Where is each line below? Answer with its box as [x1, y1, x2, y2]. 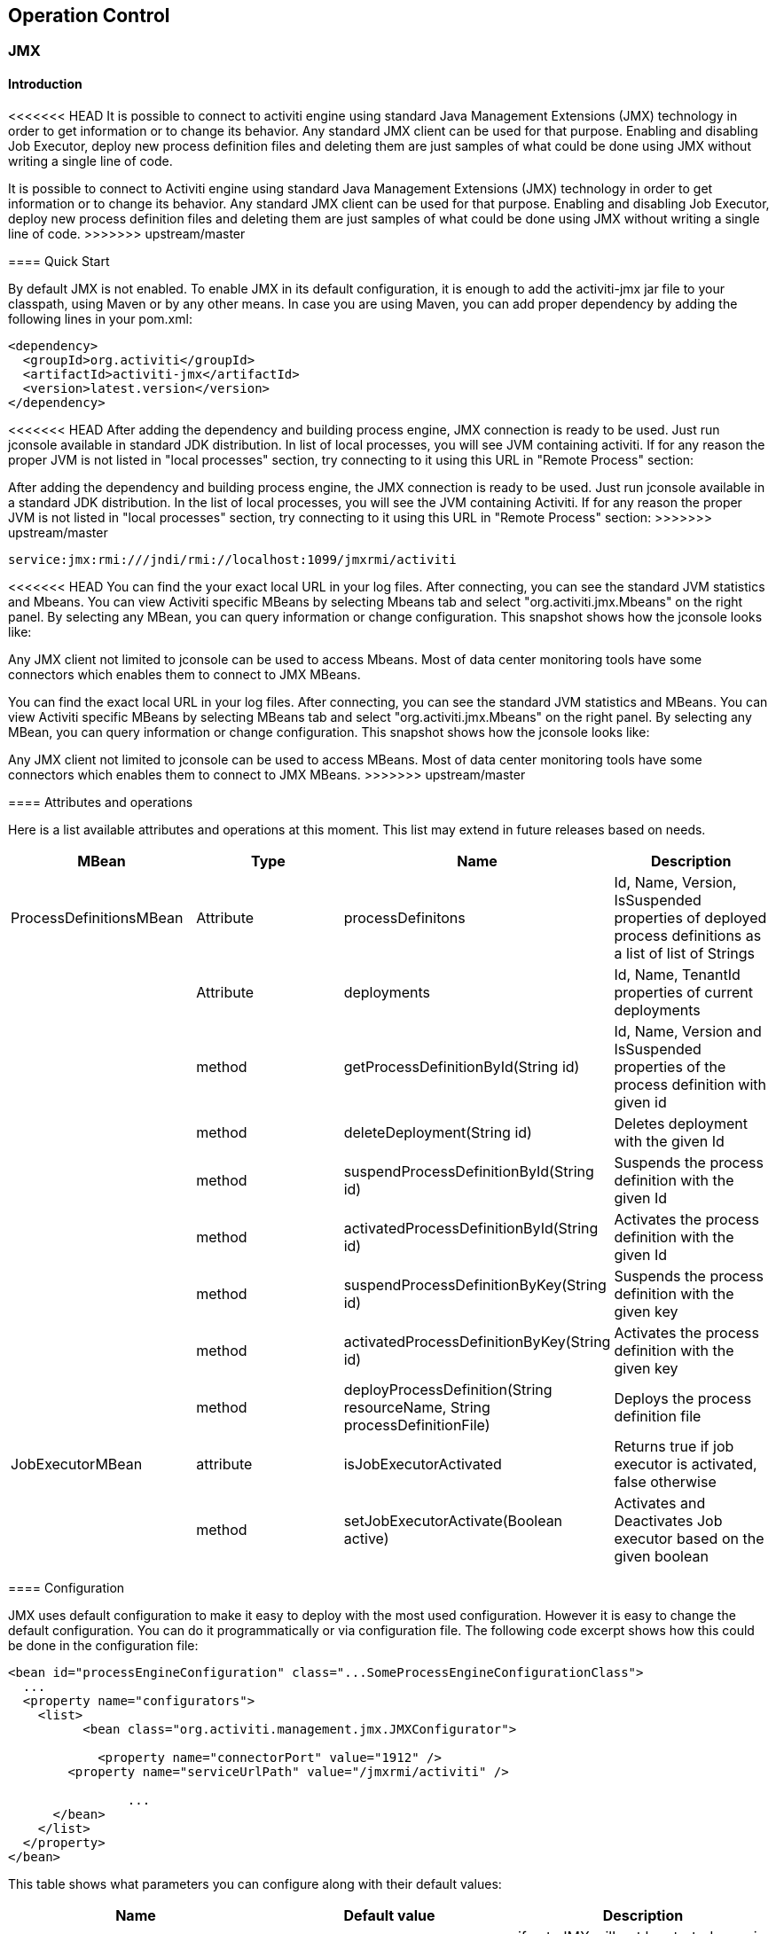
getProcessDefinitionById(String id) [343, 1057, 580, 1076]
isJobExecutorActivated [343, 1454, 502, 1473]
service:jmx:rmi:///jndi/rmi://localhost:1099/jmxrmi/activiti [8, 552, 457, 567]
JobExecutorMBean [11, 1454, 143, 1473]
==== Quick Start [8, 253, 110, 269]
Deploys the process [614, 1389, 752, 1407]
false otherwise [614, 1472, 717, 1491]
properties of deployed [614, 908, 767, 927]
